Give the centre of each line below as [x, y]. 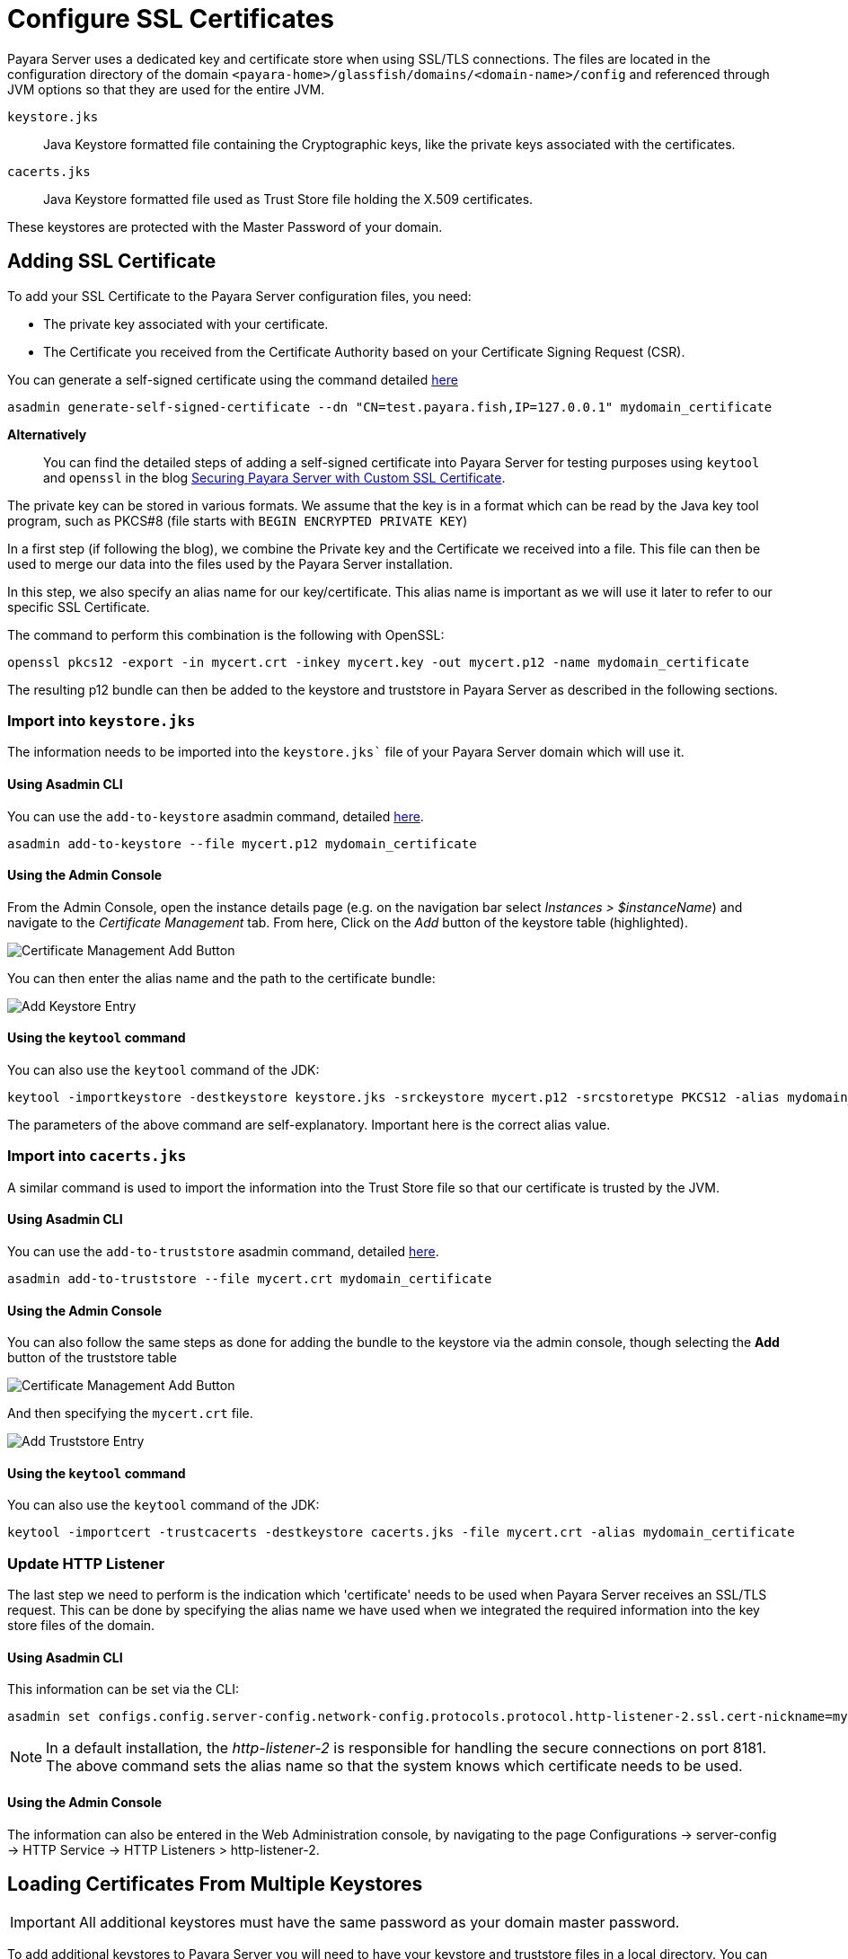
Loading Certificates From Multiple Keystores [215, 1884]
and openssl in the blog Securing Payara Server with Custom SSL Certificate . [274, 477]
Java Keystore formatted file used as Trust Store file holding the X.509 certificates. [288, 199]
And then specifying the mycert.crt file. [130, 1414]
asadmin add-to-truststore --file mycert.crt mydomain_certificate [250, 1278]
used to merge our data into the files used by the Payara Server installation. [230, 563]
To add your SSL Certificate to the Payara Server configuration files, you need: [239, 296]
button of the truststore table [92, 1358]
